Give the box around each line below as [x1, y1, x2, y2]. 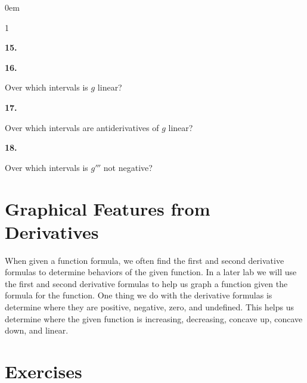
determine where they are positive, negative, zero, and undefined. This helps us [5, 301, 294, 313]
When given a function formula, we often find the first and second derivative [5, 254, 284, 266]
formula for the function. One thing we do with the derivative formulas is [5, 289, 272, 301]
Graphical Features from [5, 196, 210, 220]
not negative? [103, 161, 153, 173]
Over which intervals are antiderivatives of [5, 121, 159, 133]
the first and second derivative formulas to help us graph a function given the [5, 277, 288, 289]
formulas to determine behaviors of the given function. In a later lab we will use [5, 266, 297, 278]
